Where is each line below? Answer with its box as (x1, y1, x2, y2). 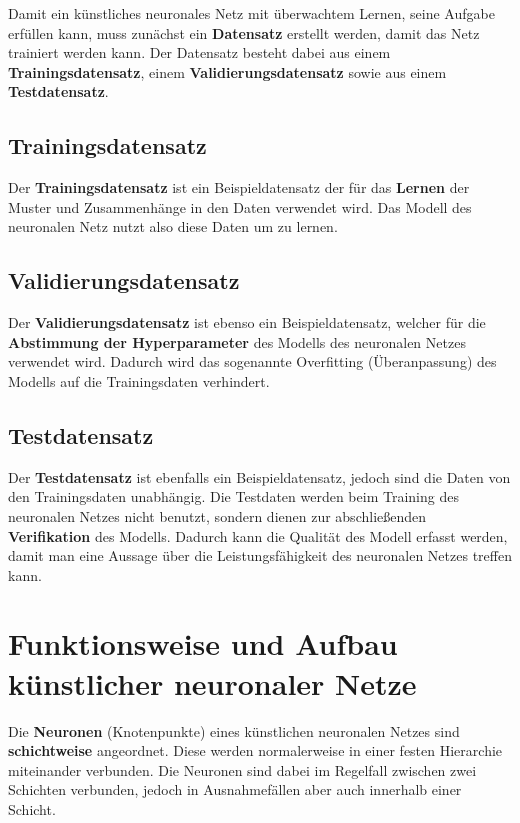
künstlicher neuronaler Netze (8, 662, 417, 703)
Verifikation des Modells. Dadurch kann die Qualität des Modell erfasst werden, (8, 525, 508, 546)
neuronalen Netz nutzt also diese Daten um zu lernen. (8, 216, 338, 237)
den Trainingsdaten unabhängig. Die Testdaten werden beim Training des (8, 486, 459, 507)
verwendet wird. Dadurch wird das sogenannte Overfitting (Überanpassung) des (8, 351, 497, 372)
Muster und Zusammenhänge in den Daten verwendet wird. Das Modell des (8, 196, 472, 217)
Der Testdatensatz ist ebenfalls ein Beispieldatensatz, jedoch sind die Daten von (8, 466, 511, 487)
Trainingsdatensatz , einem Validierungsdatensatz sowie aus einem (8, 61, 447, 82)
